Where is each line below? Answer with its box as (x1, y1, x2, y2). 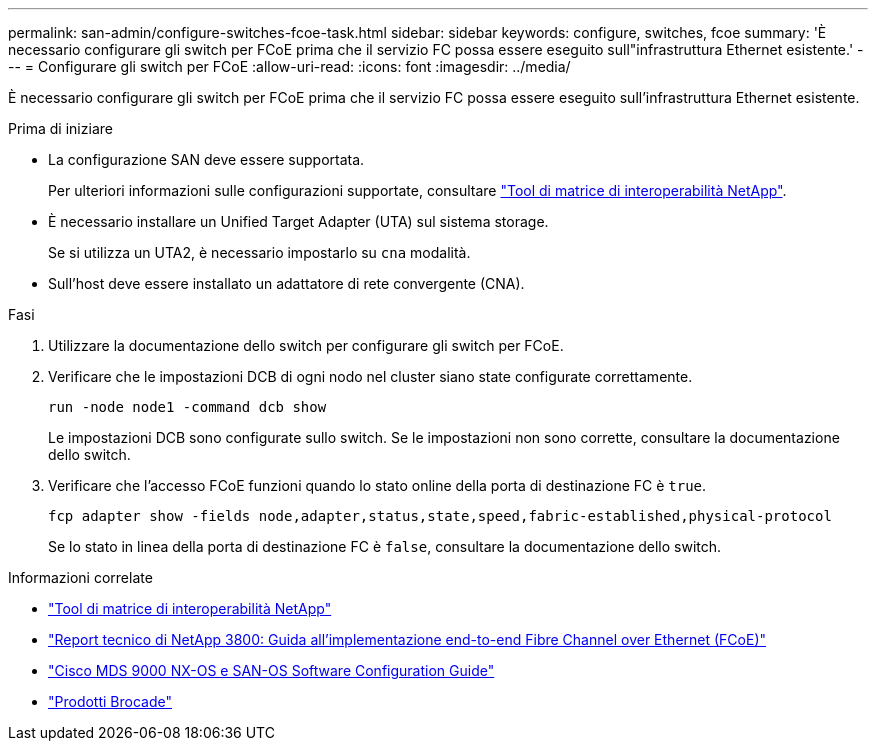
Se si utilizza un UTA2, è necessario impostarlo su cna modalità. (48, 244, 471, 261)
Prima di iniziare (8, 120, 113, 137)
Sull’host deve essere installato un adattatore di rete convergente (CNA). (48, 275, 525, 292)
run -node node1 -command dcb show (48, 399, 327, 415)
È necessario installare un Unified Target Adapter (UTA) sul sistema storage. (48, 213, 549, 230)
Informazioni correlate (8, 569, 153, 586)
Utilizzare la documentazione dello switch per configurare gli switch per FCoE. (48, 337, 564, 354)
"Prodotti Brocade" (48, 693, 172, 710)
